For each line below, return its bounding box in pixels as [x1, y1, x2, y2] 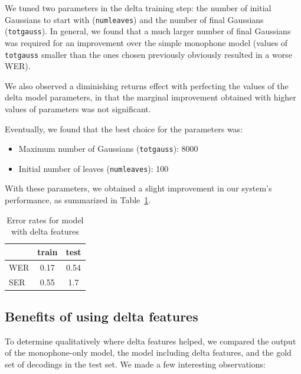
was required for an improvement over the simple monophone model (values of [5, 36, 288, 48]
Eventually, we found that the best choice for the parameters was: [5, 122, 243, 135]
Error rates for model [6, 213, 84, 226]
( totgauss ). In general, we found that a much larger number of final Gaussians [5, 25, 291, 37]
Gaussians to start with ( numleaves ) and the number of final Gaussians [5, 13, 264, 25]
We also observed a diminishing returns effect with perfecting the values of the [5, 79, 289, 92]
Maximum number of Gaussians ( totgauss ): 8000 [18, 142, 198, 155]
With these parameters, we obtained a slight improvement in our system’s [5, 182, 272, 194]
